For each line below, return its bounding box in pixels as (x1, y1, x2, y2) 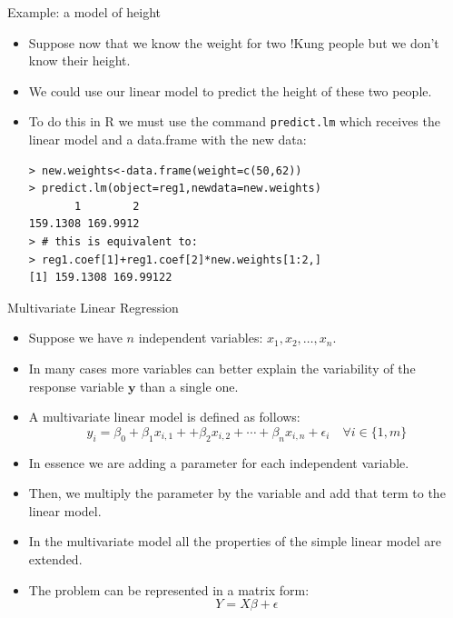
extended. (28, 549, 83, 568)
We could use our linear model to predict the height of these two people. (28, 81, 432, 100)
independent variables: (138, 328, 263, 347)
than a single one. (140, 376, 239, 395)
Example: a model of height (7, 3, 161, 21)
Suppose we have (28, 328, 123, 347)
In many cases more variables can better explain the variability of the (28, 358, 416, 377)
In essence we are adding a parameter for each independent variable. (28, 453, 409, 472)
